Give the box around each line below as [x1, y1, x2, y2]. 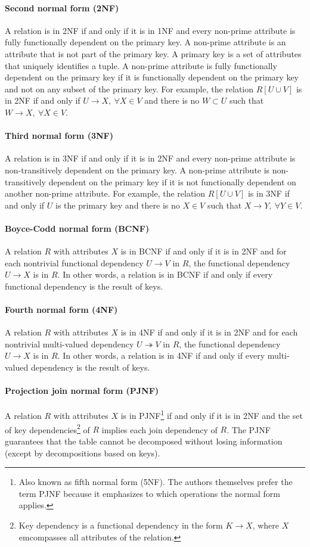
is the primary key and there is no [55, 198, 180, 211]
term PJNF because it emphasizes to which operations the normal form [18, 487, 280, 499]
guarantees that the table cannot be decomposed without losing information [5, 434, 283, 447]
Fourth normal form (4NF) [5, 303, 118, 316]
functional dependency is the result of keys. [5, 279, 163, 292]
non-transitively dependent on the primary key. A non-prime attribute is [5, 163, 270, 176]
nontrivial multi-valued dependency [5, 337, 134, 350]
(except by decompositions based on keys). [5, 446, 160, 459]
